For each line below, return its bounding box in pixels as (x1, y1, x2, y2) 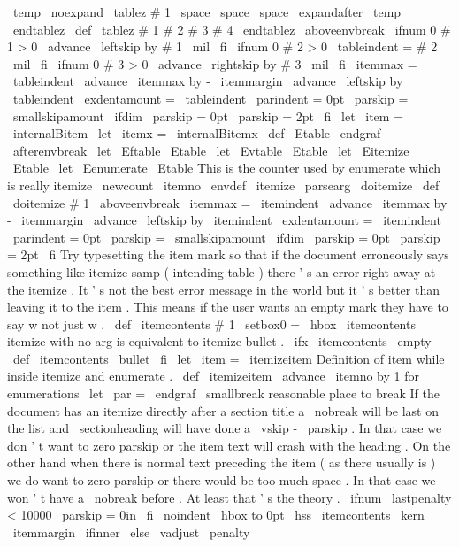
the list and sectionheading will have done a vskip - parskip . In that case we (7, 419, 442, 437)
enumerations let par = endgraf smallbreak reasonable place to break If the (7, 384, 440, 403)
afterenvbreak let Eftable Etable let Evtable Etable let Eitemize (12, 141, 409, 159)
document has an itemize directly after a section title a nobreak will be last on (7, 401, 439, 420)
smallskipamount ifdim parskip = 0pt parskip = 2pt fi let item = (12, 106, 404, 125)
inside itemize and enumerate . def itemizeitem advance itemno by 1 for (7, 366, 419, 385)
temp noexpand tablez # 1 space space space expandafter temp (12, 3, 402, 20)
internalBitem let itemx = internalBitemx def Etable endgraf (12, 124, 381, 143)
